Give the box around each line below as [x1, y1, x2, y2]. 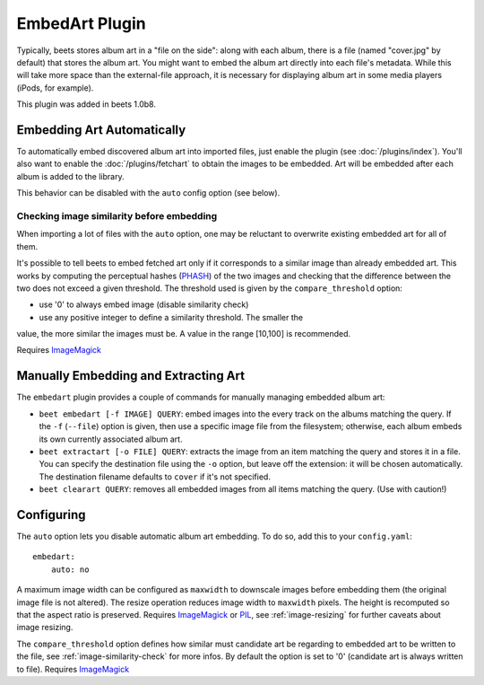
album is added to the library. [16, 171, 125, 181]
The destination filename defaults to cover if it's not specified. [39, 471, 271, 482]
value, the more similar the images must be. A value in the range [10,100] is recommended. [16, 329, 351, 339]
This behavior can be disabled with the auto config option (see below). [16, 188, 281, 198]
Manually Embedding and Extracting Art [16, 368, 246, 383]
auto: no [50, 564, 90, 575]
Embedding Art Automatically [16, 122, 186, 137]
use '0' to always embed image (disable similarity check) [39, 299, 249, 310]
